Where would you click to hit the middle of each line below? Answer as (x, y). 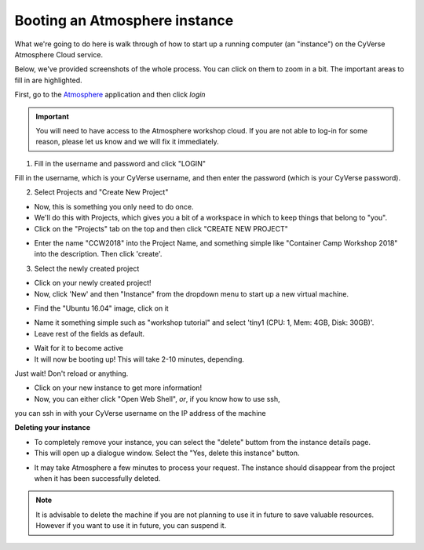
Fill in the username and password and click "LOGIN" (120, 163)
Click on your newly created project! (93, 283)
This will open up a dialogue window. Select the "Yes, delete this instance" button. (167, 453)
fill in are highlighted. (48, 80)
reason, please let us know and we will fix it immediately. (127, 142)
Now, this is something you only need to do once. (114, 206)
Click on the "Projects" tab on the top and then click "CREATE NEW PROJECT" (161, 228)
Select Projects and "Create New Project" (101, 192)
